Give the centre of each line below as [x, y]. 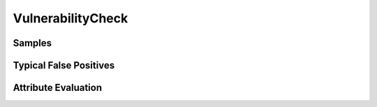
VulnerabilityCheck [71, 18]
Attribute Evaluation [58, 88]
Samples [32, 43]
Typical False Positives [64, 65]
